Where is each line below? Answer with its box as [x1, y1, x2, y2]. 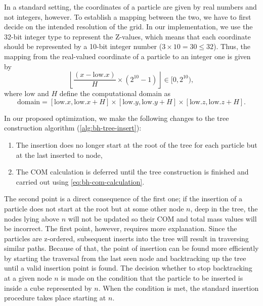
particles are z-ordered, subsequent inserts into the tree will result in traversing [4, 233, 249, 243]
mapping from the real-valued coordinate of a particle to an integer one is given [4, 51, 251, 61]
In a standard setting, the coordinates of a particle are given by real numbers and [4, 2, 257, 12]
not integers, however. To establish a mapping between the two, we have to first [4, 11, 251, 22]
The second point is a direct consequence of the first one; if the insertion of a [4, 193, 243, 204]
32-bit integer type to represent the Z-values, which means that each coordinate [4, 31, 251, 41]
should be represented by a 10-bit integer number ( [4, 41, 162, 52]
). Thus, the [213, 41, 250, 52]
